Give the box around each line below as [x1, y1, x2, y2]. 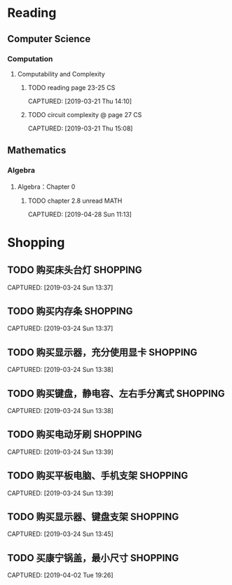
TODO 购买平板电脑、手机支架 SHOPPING [7, 470, 189, 482]
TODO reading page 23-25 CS [27, 83, 116, 92]
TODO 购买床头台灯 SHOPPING [7, 264, 142, 276]
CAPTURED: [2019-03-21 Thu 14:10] [27, 97, 132, 105]
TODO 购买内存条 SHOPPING [7, 305, 133, 317]
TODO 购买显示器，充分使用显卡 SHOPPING [7, 346, 198, 358]
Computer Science [7, 33, 91, 45]
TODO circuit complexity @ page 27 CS [27, 110, 142, 119]
